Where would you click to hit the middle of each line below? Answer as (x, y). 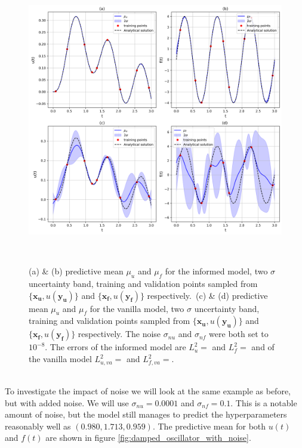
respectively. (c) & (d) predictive (207, 295)
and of (263, 347)
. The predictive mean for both (209, 426)
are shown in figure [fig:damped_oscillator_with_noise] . (148, 438)
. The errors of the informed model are (115, 347)
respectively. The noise (119, 334)
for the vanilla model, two (137, 308)
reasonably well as (38, 426)
